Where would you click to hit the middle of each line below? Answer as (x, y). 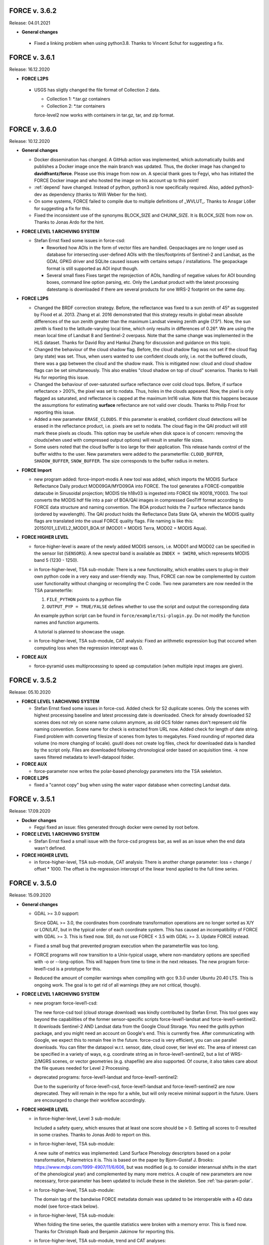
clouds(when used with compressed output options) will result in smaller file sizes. (119, 440)
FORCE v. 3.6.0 (33, 129)
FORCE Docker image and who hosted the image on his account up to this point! (117, 181)
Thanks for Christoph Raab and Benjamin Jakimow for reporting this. (104, 1231)
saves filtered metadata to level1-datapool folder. (84, 757)
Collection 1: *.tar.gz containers (78, 99)
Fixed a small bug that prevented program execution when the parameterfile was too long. (127, 946)
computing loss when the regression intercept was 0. (89, 648)
